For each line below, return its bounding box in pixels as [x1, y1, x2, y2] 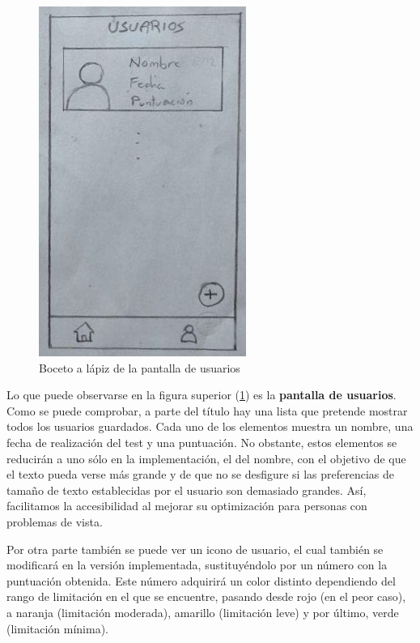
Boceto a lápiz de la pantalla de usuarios [39, 359, 240, 376]
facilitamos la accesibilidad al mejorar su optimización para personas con [6, 497, 367, 514]
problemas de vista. [6, 513, 103, 530]
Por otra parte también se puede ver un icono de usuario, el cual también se [6, 540, 384, 557]
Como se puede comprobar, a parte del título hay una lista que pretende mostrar [6, 402, 408, 419]
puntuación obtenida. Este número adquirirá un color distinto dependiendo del [6, 572, 396, 589]
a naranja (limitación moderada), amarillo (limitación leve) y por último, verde [6, 603, 399, 620]
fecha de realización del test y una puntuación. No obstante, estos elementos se [6, 433, 397, 450]
